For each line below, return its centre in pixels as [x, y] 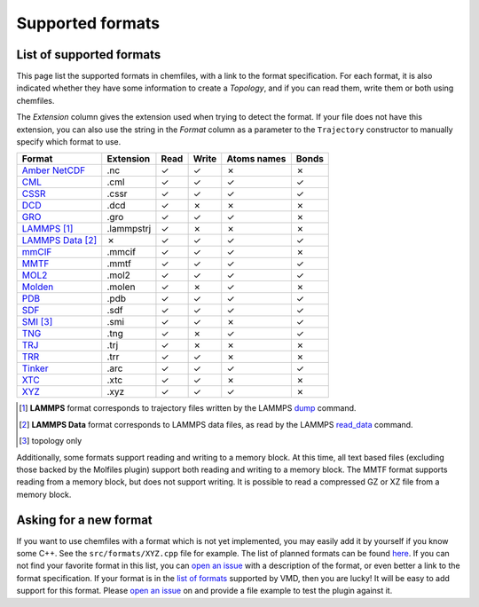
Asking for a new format [84, 520]
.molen [121, 287]
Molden [38, 287]
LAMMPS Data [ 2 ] [59, 240]
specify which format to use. [69, 142]
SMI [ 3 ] [37, 322]
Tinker [35, 368]
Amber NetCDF [54, 170]
